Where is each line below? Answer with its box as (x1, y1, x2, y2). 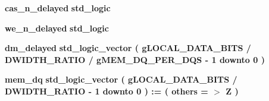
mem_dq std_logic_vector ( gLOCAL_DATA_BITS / (5, 73, 237, 86)
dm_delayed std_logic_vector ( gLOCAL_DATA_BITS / (5, 42, 251, 54)
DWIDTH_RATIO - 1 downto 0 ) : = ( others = (5, 84, 208, 97)
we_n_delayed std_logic (5, 21, 109, 34)
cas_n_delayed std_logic (5, 2, 111, 14)
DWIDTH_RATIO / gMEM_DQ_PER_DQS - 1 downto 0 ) (5, 53, 265, 65)
